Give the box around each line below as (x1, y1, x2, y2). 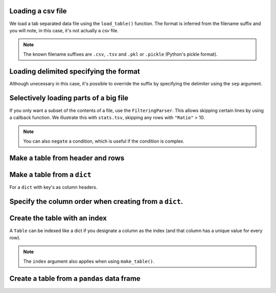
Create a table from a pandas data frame (9, 274, 141, 283)
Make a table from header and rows (9, 154, 125, 163)
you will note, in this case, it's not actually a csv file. (9, 27, 119, 33)
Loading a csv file (9, 7, 67, 15)
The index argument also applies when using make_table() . (23, 258, 154, 264)
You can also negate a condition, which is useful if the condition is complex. (23, 138, 185, 144)
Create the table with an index (9, 214, 107, 222)
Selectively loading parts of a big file (9, 94, 129, 102)
